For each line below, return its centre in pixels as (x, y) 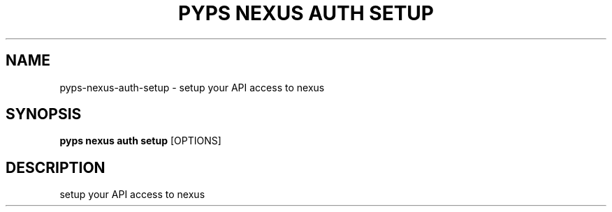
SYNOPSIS (44, 114)
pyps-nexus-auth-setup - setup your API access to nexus (192, 87)
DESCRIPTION (56, 167)
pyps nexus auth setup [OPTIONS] (140, 141)
